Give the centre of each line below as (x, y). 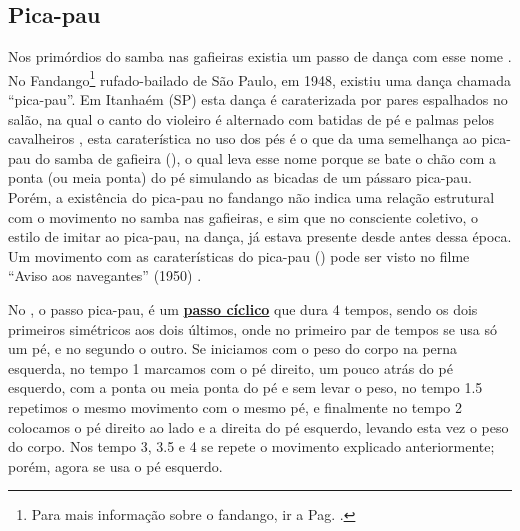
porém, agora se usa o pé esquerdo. (115, 465)
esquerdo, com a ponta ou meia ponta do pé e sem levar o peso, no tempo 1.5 (245, 387)
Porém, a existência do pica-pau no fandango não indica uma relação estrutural (251, 197)
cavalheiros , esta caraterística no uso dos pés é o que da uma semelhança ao (242, 138)
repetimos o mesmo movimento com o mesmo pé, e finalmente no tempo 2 (235, 406)
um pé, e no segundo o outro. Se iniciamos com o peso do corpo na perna (233, 348)
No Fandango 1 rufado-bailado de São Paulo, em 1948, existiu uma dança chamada (260, 78)
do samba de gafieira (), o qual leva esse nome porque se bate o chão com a (265, 157)
